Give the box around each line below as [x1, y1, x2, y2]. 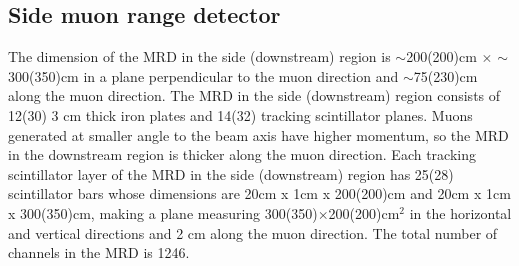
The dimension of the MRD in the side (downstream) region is [8, 46, 391, 67]
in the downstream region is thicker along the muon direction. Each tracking [8, 144, 476, 165]
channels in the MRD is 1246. [8, 242, 190, 263]
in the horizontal [409, 202, 512, 223]
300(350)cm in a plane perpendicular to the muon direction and [8, 65, 399, 86]
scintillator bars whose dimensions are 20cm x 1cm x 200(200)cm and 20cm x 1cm [8, 183, 511, 204]
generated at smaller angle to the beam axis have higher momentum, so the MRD [8, 124, 509, 145]
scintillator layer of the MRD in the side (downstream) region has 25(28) [8, 163, 454, 184]
